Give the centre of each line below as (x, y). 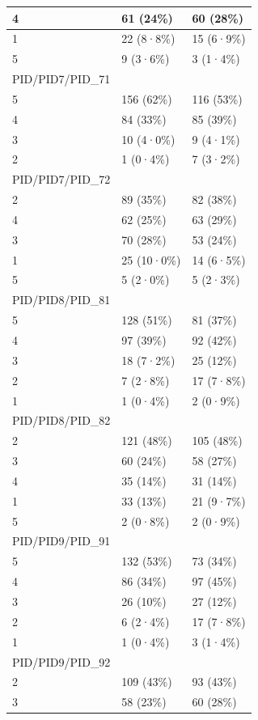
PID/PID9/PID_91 (61, 541)
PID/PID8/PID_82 (61, 420)
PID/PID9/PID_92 (61, 661)
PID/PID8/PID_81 (61, 300)
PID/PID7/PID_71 (61, 79)
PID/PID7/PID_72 (61, 179)
